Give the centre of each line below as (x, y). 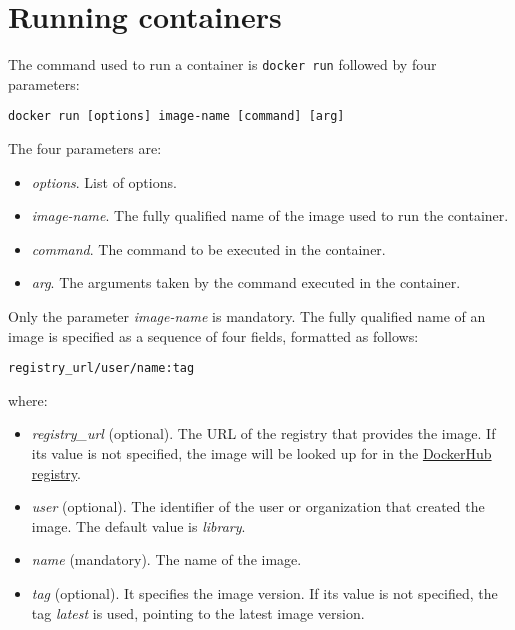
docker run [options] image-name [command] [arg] (176, 116)
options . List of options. (104, 181)
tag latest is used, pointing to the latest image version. (198, 612)
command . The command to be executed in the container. (208, 248)
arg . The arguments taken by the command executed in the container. (246, 282)
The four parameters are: (85, 148)
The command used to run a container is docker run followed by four (222, 64)
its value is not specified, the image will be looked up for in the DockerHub (261, 453)
